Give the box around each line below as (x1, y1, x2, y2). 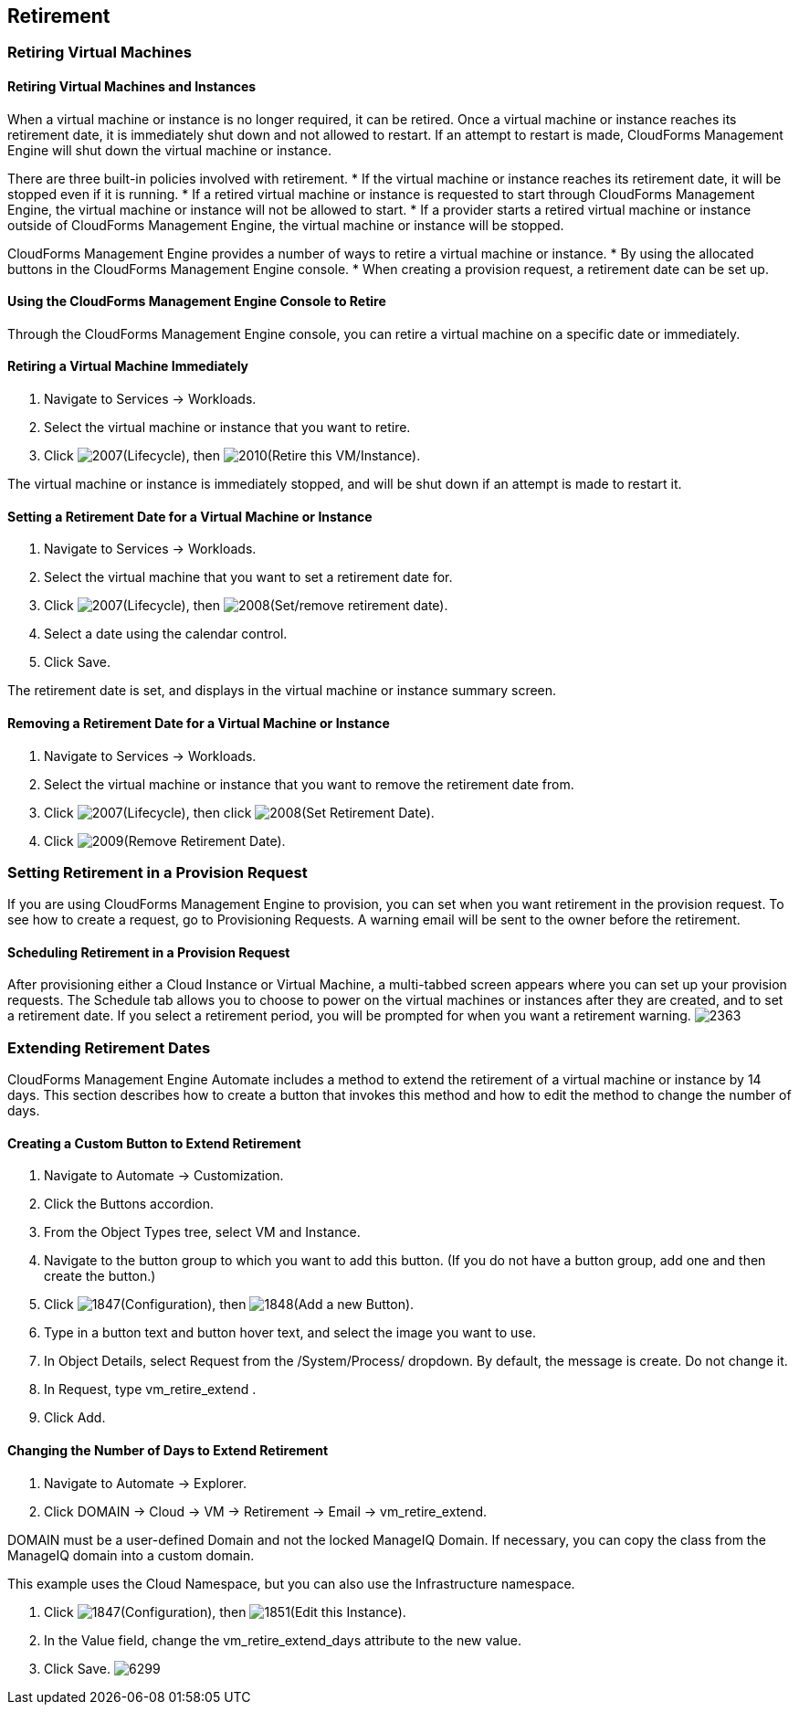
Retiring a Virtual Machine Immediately (7, 358, 249, 375)
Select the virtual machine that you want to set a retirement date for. (44, 569, 453, 586)
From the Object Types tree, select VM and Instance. (44, 1224, 361, 1241)
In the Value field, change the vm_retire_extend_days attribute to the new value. (44, 1632, 522, 1648)
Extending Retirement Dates (7, 1038, 211, 1057)
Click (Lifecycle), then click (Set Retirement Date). (44, 804, 435, 820)
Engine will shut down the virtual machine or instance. (7, 142, 331, 158)
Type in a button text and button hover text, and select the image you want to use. (44, 1325, 536, 1341)
